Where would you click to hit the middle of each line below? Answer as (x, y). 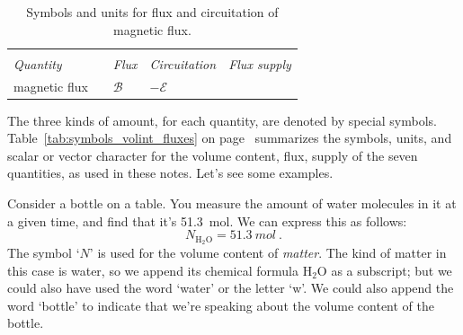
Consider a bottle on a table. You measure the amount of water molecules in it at (232, 203)
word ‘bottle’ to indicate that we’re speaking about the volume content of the (221, 305)
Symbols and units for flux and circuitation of (152, 12)
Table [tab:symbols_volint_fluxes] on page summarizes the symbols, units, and (230, 138)
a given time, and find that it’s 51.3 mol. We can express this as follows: (207, 220)
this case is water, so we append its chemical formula (153, 270)
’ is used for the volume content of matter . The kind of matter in (268, 253)
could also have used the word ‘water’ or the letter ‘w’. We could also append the (231, 288)
